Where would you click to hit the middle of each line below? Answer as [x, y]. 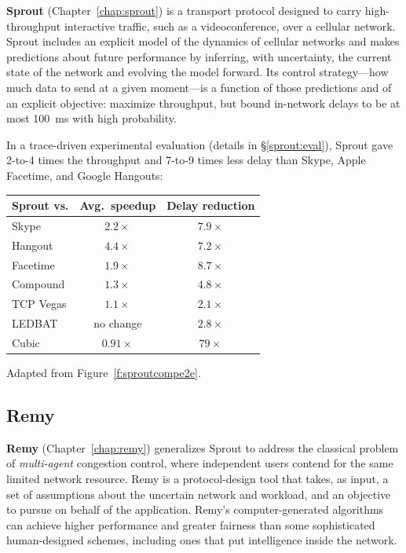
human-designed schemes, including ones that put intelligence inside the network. [202, 540]
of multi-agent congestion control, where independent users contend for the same [200, 463]
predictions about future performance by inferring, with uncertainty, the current [199, 56]
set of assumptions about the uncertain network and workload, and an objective [199, 494]
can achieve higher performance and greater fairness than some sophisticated [191, 524]
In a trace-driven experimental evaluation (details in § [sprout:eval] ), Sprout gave [200, 144]
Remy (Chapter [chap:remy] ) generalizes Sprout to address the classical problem [203, 447]
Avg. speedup [118, 205]
